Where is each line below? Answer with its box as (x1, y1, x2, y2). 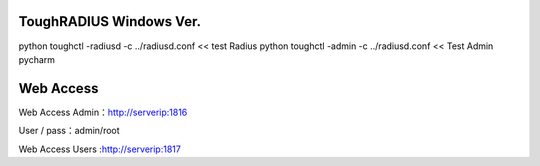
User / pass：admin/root (18, 125, 120, 137)
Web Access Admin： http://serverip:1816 (18, 106, 188, 118)
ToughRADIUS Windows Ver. (18, 13, 202, 30)
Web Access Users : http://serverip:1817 (18, 143, 182, 155)
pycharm (18, 53, 55, 65)
